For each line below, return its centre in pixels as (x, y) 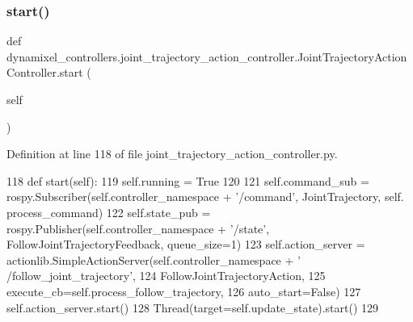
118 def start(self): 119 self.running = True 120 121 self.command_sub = (188, 180)
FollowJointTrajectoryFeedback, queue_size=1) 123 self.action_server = (186, 244)
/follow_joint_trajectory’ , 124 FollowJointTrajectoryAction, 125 (166, 276)
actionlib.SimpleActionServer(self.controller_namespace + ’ (154, 259)
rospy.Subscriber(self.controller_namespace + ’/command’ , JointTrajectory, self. (205, 197)
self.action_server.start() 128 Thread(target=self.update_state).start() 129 (192, 307)
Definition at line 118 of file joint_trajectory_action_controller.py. (172, 154)
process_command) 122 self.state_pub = (109, 212)
